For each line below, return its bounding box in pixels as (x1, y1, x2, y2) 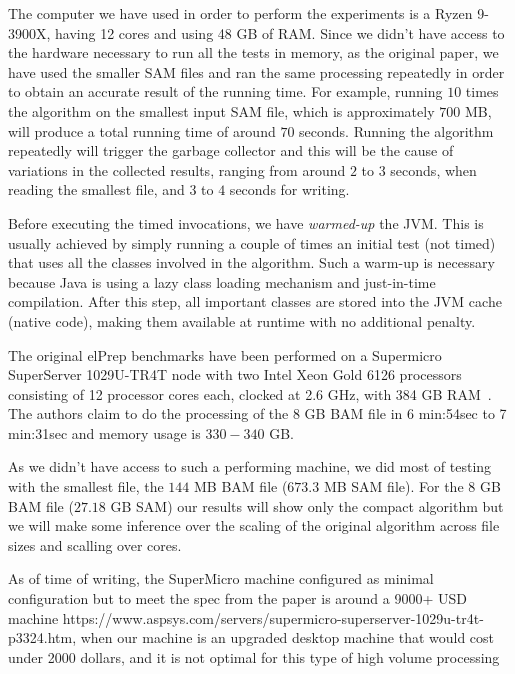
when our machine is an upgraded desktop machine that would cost (80, 627, 495, 648)
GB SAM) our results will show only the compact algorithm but (110, 495, 504, 516)
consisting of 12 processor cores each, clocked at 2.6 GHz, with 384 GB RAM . (8, 383, 492, 404)
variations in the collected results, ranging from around (8, 159, 346, 180)
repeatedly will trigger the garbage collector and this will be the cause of (8, 140, 454, 161)
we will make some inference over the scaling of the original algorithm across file (8, 515, 500, 536)
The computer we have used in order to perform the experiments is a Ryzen (8, 3, 473, 23)
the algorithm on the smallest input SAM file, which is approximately (8, 100, 435, 121)
